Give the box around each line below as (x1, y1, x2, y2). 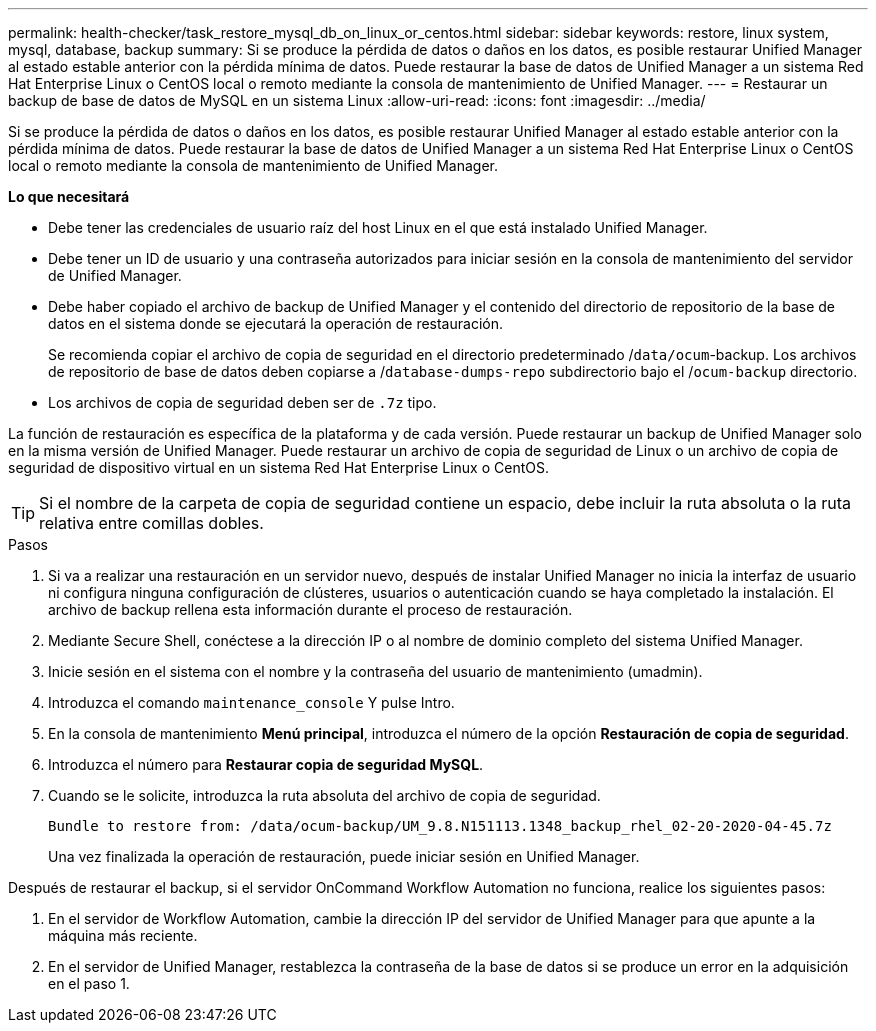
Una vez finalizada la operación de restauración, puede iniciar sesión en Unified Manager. (48, 848, 640, 865)
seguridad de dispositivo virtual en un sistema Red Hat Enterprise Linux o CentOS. (8, 459, 549, 476)
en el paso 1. (48, 975, 130, 992)
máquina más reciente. (48, 927, 198, 944)
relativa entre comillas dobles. (39, 513, 264, 533)
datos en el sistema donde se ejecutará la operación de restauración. (48, 315, 503, 332)
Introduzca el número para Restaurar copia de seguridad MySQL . (48, 756, 484, 773)
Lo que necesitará (8, 188, 130, 205)
